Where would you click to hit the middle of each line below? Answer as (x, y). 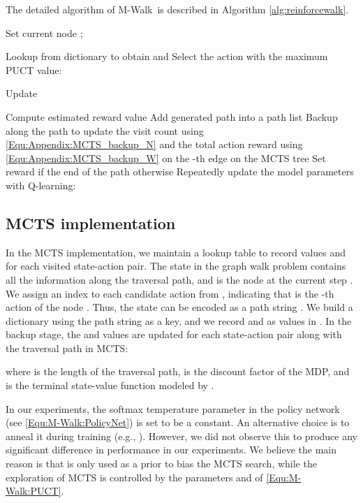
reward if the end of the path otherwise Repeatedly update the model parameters (180, 172)
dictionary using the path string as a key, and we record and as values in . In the (179, 320)
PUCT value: (34, 70)
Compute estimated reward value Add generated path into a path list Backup (172, 116)
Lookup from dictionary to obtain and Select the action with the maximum (167, 56)
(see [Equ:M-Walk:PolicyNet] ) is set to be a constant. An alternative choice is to (178, 422)
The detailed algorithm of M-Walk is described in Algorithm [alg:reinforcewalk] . (177, 9)
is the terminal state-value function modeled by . (110, 385)
